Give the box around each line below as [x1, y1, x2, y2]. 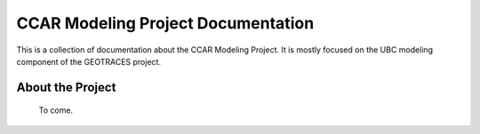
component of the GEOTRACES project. [16, 56, 162, 67]
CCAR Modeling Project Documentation [16, 13, 315, 33]
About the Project [16, 80, 116, 95]
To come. [38, 105, 74, 115]
